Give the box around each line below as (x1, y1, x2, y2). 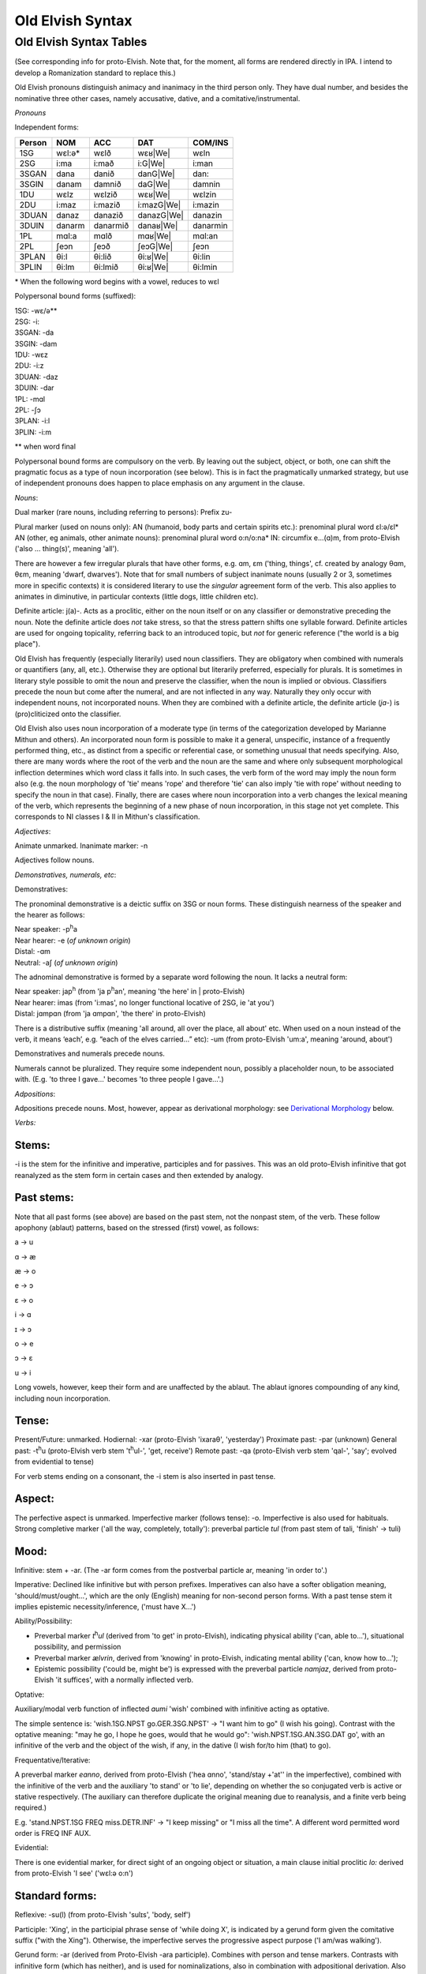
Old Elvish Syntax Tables (14, 35, 148, 49)
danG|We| (137, 168, 175, 179)
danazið (93, 209, 124, 220)
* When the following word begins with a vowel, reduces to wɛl (14, 276, 220, 286)
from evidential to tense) (14, 1457, 95, 1466)
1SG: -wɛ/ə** (14, 306, 58, 315)
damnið (93, 178, 121, 190)
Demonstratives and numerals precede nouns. (14, 1049, 166, 1058)
